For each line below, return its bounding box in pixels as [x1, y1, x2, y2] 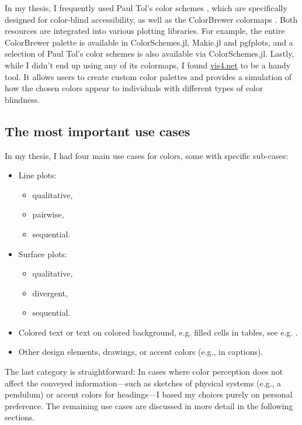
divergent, [32, 286, 68, 299]
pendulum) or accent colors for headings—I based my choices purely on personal [5, 388, 293, 400]
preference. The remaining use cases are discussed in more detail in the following [5, 399, 293, 412]
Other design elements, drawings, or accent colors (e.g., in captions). [18, 345, 263, 358]
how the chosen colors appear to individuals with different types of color [5, 82, 263, 94]
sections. [5, 411, 35, 423]
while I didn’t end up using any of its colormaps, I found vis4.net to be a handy [5, 58, 291, 71]
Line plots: [18, 169, 57, 181]
